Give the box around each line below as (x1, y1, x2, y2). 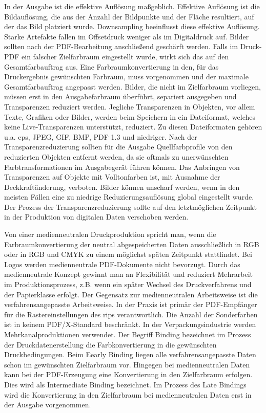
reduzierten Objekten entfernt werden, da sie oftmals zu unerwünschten (4, 151, 229, 162)
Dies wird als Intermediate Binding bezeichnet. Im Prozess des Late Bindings (4, 379, 247, 389)
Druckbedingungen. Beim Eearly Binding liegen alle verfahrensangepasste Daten (4, 349, 256, 360)
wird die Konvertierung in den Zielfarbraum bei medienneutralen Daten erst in (4, 389, 252, 400)
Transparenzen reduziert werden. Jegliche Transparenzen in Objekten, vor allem (4, 101, 255, 112)
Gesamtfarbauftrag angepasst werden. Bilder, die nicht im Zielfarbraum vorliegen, (4, 81, 261, 92)
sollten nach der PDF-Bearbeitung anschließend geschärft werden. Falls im (4, 41, 238, 52)
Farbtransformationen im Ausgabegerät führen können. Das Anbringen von (4, 161, 240, 172)
